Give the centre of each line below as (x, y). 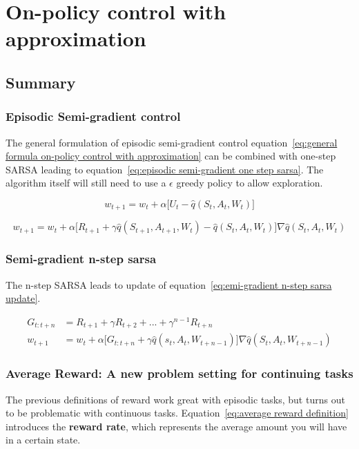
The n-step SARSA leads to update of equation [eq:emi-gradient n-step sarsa (169, 284)
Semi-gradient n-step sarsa (81, 259)
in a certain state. (43, 440)
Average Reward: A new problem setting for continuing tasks (179, 373)
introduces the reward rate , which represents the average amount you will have (176, 426)
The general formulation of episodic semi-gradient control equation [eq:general (172, 142)
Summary (41, 82)
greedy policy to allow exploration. (250, 183)
